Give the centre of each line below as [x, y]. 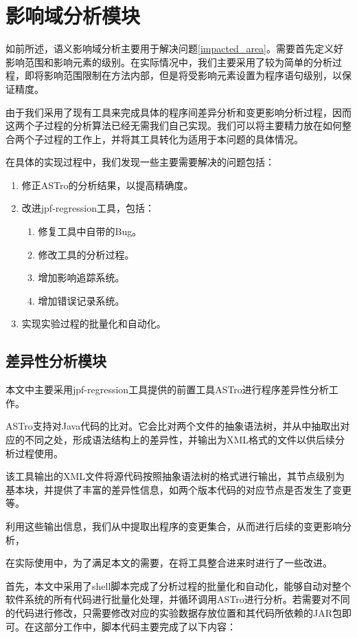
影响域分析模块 [73, 15]
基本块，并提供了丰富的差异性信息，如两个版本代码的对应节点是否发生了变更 [178, 489]
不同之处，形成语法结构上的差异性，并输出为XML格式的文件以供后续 [180, 440]
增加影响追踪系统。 [81, 277]
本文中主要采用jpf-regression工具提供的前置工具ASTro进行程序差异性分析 [167, 389]
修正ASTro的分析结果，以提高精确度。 [107, 185]
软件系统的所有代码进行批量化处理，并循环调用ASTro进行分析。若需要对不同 [178, 599]
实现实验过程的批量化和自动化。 [94, 323]
